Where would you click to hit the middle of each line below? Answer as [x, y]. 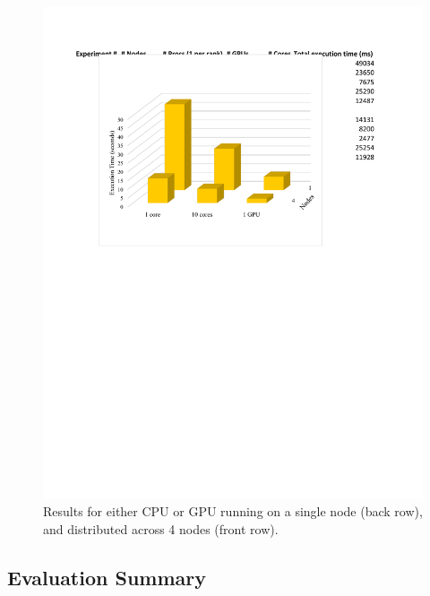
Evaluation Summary [107, 578]
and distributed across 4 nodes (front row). [161, 529]
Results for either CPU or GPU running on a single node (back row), [233, 511]
